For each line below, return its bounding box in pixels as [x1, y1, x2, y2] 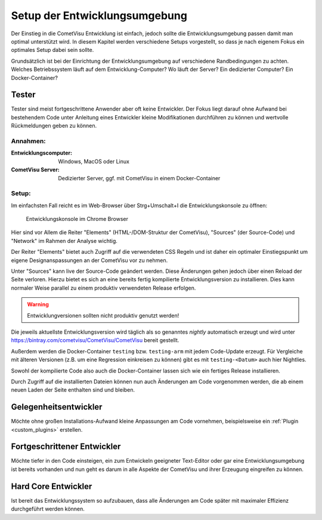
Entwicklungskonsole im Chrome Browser [26, 216, 128, 223]
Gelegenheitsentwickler [11, 402, 103, 412]
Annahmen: [11, 137, 46, 145]
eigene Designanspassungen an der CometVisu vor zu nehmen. [11, 257, 168, 264]
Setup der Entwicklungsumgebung [11, 9, 188, 22]
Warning [27, 301, 49, 308]
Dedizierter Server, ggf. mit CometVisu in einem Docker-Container [58, 174, 221, 181]
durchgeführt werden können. [11, 505, 85, 513]
